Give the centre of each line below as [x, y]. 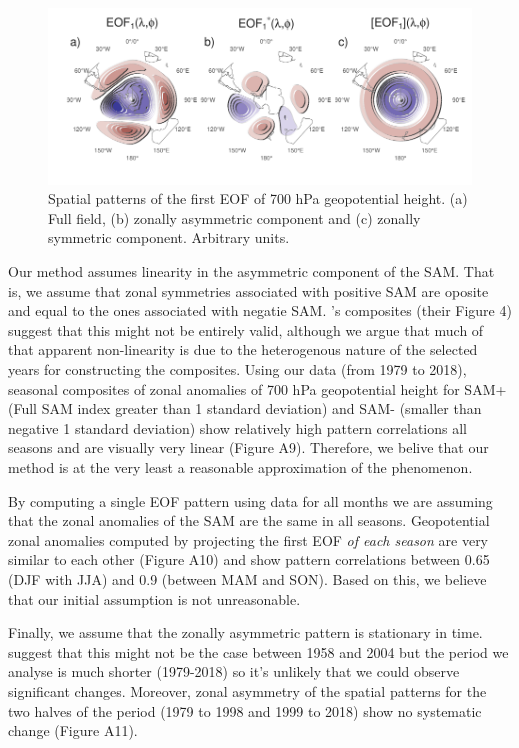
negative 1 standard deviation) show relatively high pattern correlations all [237, 427]
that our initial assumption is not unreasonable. [154, 598]
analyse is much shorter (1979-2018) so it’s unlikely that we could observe [234, 671]
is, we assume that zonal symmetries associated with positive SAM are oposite [248, 290]
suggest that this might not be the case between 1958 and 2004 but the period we [258, 651]
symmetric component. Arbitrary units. [169, 237]
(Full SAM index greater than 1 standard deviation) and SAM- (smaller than [245, 408]
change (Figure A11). [73, 730]
